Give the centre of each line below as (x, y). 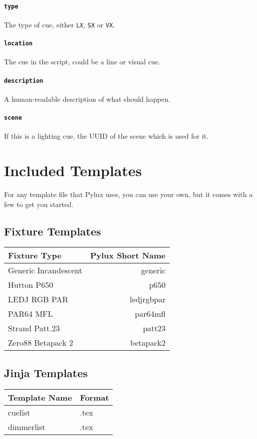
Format (95, 397)
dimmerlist (27, 427)
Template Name (40, 397)
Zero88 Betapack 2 (41, 343)
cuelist (19, 412)
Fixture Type (35, 255)
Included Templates (73, 170)
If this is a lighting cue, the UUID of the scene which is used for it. (106, 136)
